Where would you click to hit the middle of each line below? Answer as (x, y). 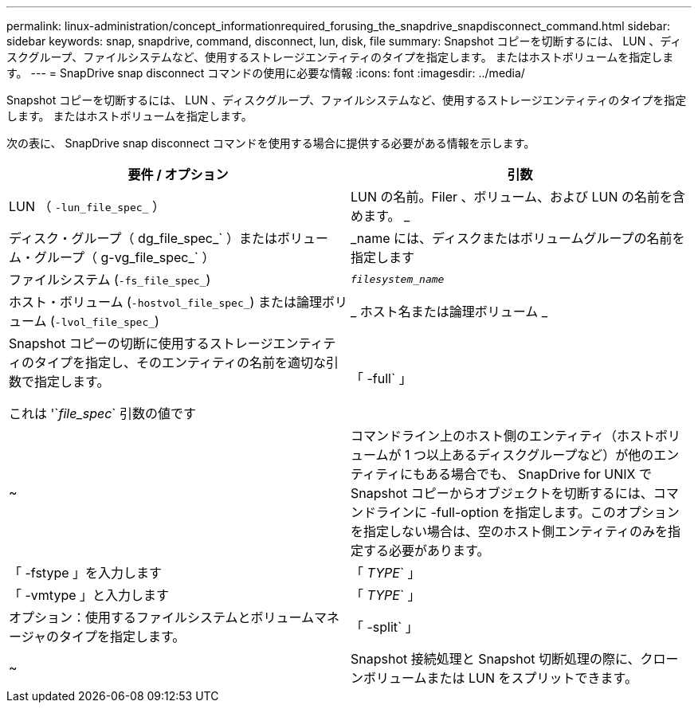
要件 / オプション (178, 174)
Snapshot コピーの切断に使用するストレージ (141, 343)
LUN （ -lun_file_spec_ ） (87, 206)
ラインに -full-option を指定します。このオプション (528, 512)
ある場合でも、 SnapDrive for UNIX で (539, 474)
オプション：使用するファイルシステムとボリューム (162, 617)
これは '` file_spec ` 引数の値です (102, 413)
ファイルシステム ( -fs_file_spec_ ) (110, 280)
